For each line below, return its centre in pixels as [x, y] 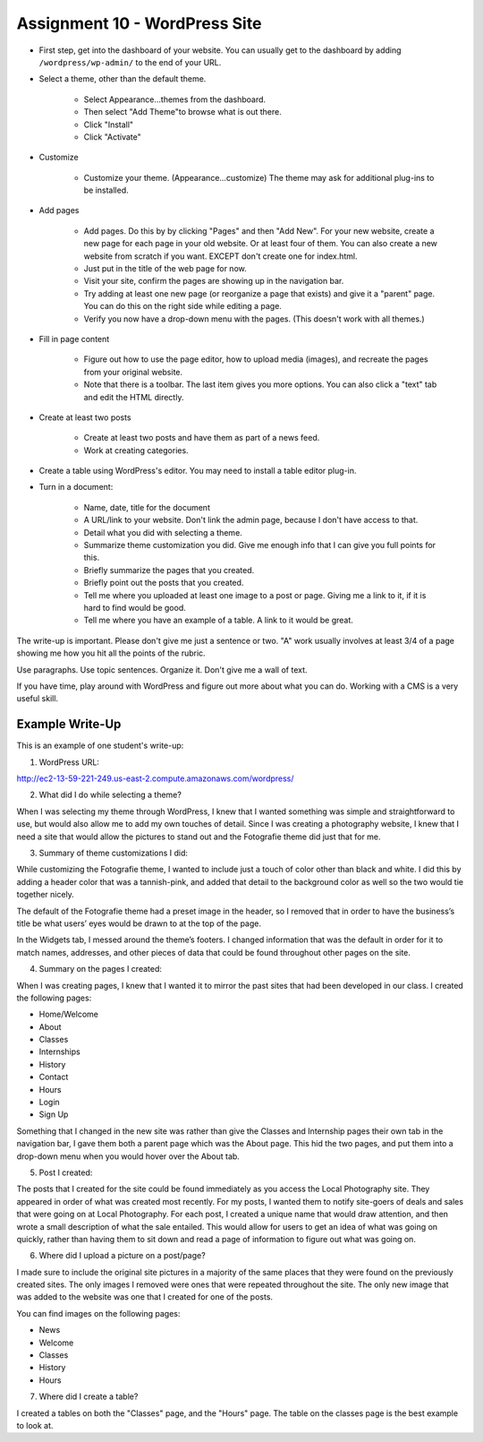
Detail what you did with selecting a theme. [163, 532]
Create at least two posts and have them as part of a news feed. [202, 438]
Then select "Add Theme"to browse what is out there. [182, 112]
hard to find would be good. [135, 608]
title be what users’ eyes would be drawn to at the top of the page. [139, 923]
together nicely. [46, 895]
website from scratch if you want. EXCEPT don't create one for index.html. [220, 256]
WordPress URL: [69, 762]
